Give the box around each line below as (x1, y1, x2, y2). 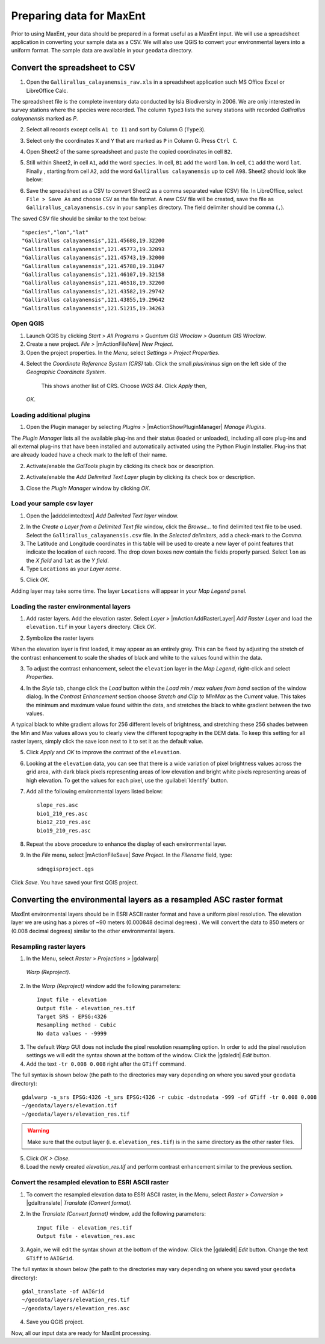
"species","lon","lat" (22, 229, 89, 236)
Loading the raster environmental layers (11, 602, 131, 611)
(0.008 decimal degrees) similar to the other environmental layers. (11, 927, 175, 934)
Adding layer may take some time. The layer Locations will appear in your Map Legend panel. (11, 587, 247, 595)
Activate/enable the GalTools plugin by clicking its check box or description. (26, 462, 215, 469)
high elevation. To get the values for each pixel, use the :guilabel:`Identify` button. (26, 777, 229, 784)
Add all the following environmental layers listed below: (26, 788, 163, 795)
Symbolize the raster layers (26, 634, 94, 642)
